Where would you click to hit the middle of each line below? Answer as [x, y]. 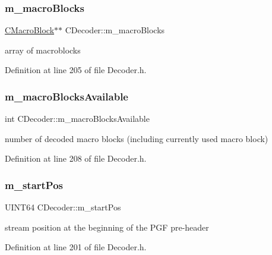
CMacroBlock [30, 30]
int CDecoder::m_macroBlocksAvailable [77, 119]
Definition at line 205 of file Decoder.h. [76, 70]
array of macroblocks [43, 50]
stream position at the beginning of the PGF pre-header [107, 227]
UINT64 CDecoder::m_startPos [63, 207]
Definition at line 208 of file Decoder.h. [76, 158]
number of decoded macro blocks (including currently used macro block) [137, 138]
